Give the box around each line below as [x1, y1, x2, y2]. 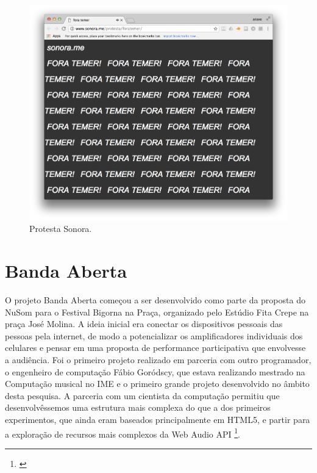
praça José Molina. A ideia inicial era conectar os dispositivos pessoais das [5, 317, 283, 330]
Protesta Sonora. [29, 222, 92, 235]
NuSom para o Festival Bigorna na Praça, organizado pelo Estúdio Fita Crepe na [5, 305, 309, 318]
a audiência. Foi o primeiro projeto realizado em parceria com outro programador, [5, 353, 312, 366]
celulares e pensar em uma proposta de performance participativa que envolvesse [5, 341, 306, 354]
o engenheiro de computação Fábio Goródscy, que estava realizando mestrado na [5, 365, 305, 378]
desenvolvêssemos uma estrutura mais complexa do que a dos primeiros [5, 401, 271, 414]
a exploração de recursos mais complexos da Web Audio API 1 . [5, 425, 240, 440]
